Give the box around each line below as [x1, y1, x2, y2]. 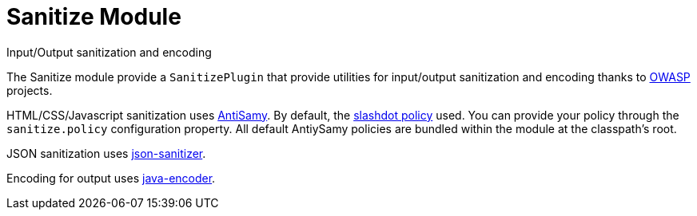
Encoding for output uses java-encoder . [6, 171, 216, 185]
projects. [6, 83, 53, 97]
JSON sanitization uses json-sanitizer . [6, 146, 206, 160]
